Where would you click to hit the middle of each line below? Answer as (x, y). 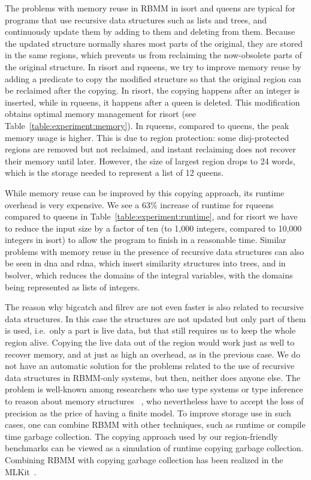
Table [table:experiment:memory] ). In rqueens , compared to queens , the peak (147, 125)
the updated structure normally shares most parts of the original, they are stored (154, 43)
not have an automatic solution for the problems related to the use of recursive (150, 366)
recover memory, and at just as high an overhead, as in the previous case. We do (153, 354)
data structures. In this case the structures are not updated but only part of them (155, 318)
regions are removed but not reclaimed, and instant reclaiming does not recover (150, 149)
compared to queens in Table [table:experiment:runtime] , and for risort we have (151, 216)
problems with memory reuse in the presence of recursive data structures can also (155, 251)
